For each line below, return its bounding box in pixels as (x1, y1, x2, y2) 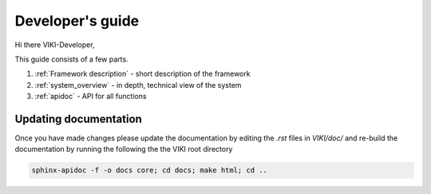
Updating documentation (14, 112, 143, 125)
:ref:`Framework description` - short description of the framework (34, 69, 251, 79)
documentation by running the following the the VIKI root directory (14, 145, 233, 154)
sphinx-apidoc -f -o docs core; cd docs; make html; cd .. (31, 166, 267, 175)
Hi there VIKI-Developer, (14, 40, 95, 49)
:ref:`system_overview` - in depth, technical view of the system (34, 80, 242, 89)
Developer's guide (14, 12, 140, 30)
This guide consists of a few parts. (14, 54, 129, 64)
